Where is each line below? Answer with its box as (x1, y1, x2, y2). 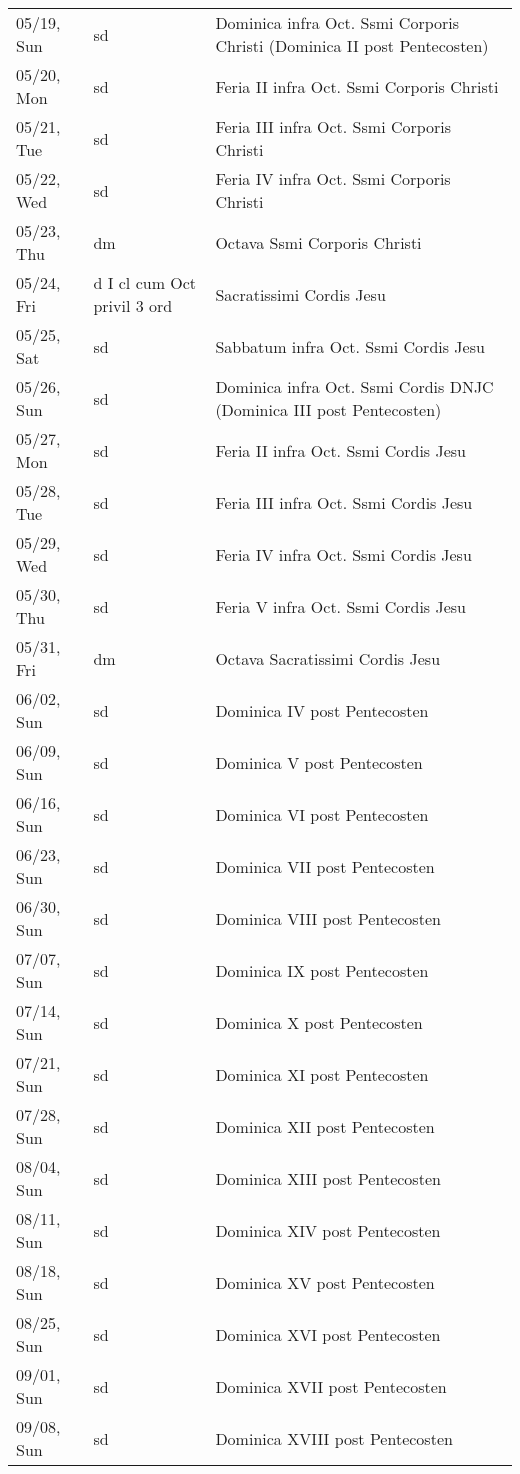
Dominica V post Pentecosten (215, 750, 423, 774)
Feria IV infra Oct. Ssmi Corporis (215, 167, 451, 190)
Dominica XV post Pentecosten (215, 1270, 435, 1294)
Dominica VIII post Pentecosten (215, 906, 441, 930)
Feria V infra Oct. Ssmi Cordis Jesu (215, 594, 467, 618)
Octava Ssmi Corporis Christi (215, 230, 422, 254)
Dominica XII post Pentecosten (215, 1114, 435, 1138)
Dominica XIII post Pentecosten (215, 1166, 441, 1190)
